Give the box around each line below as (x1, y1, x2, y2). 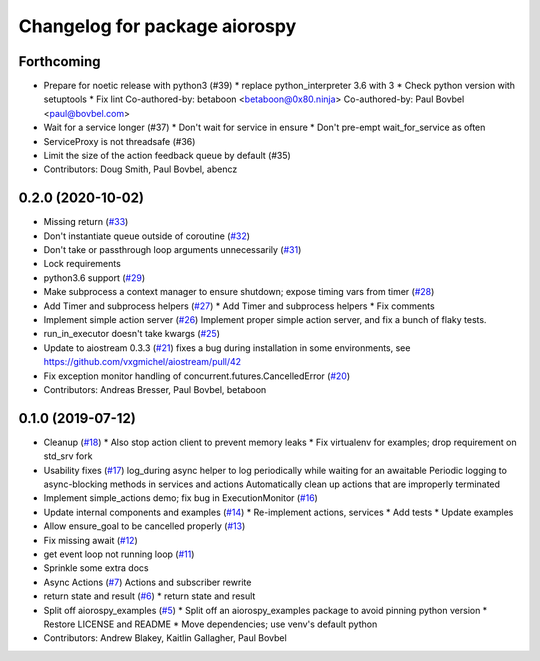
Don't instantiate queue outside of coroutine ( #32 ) (43, 230, 250, 242)
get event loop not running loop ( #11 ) (43, 548, 195, 560)
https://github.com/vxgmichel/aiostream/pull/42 (43, 356, 242, 368)
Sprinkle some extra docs (43, 562, 149, 574)
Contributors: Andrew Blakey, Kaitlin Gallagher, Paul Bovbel (43, 632, 287, 644)
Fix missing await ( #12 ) (43, 534, 139, 546)
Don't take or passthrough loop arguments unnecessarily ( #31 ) (43, 244, 302, 256)
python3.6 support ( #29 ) (43, 271, 146, 284)
